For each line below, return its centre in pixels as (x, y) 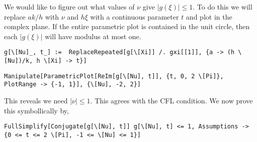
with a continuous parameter (135, 16)
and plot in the (209, 16)
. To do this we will (223, 7)
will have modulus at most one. (93, 36)
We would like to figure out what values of (69, 7)
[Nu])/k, (19, 61)
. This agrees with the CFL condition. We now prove (172, 100)
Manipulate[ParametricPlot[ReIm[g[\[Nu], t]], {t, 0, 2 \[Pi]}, (114, 76)
